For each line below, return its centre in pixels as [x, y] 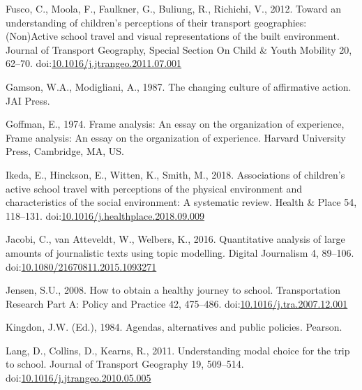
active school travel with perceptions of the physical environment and [154, 188]
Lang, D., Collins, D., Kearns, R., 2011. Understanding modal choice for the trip [178, 350]
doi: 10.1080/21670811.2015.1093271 [81, 266]
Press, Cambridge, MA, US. [65, 151]
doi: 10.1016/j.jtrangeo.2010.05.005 [78, 378]
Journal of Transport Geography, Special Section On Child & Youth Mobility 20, [179, 49]
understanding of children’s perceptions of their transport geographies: [156, 22]
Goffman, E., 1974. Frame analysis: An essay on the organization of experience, [175, 124]
